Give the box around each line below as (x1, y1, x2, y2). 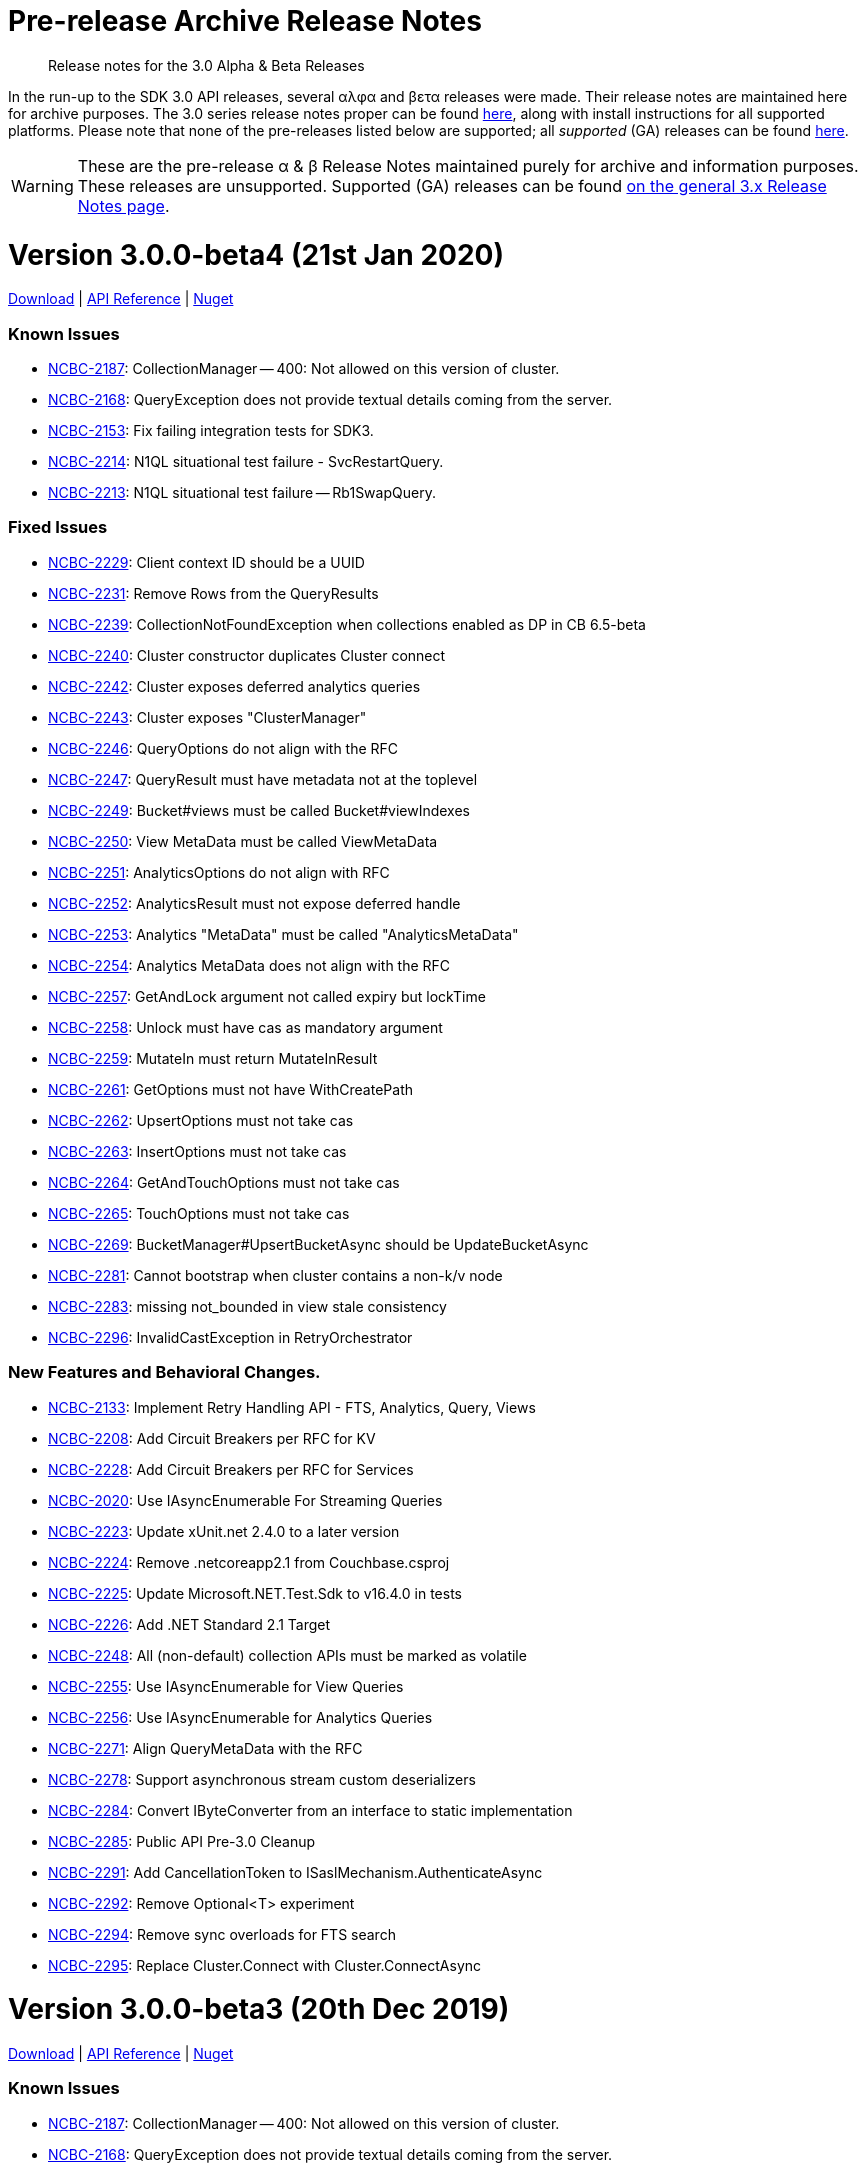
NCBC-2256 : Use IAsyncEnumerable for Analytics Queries (48, 1708, 433, 1726)
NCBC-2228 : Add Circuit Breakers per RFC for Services (48, 1460, 414, 1478)
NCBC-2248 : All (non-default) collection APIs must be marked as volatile (48, 1646, 527, 1664)
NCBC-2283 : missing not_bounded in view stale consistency (48, 1297, 447, 1315)
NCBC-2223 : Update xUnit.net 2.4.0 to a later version (48, 1522, 400, 1540)
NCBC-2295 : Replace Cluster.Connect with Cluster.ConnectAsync (48, 1956, 482, 1974)
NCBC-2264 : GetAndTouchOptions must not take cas (48, 1173, 400, 1191)
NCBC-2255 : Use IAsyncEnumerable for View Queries (48, 1677, 404, 1695)
